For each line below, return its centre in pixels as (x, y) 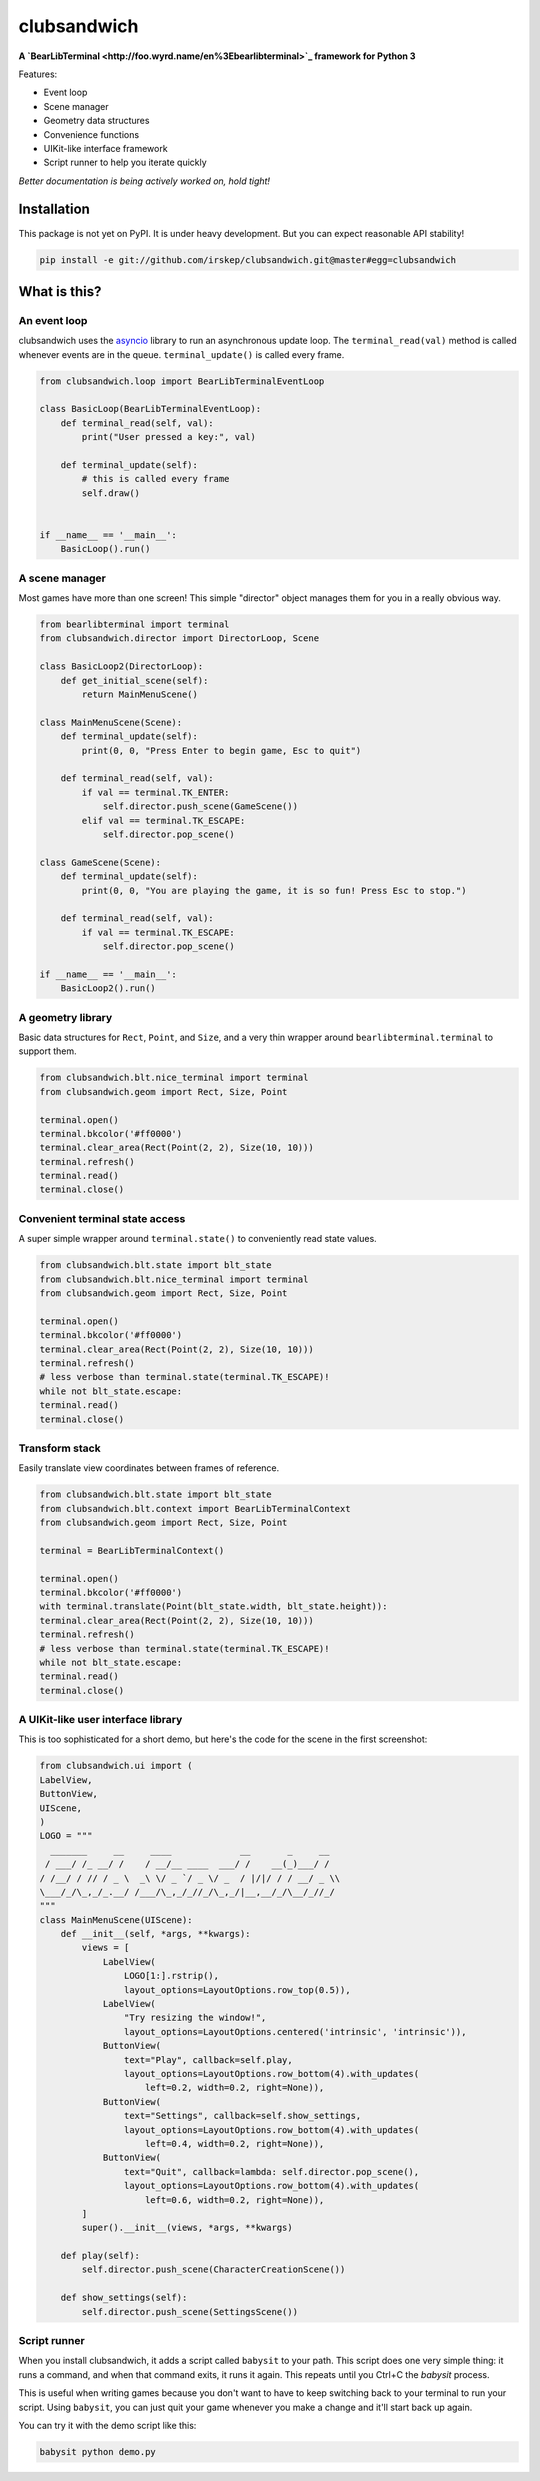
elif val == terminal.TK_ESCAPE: (163, 820)
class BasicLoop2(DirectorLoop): (121, 666)
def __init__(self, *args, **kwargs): (155, 1934)
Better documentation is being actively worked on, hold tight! (144, 181)
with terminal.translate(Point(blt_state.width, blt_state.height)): (213, 1606)
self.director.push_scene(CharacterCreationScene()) (213, 2269)
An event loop (53, 320)
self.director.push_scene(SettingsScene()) (190, 2311)
